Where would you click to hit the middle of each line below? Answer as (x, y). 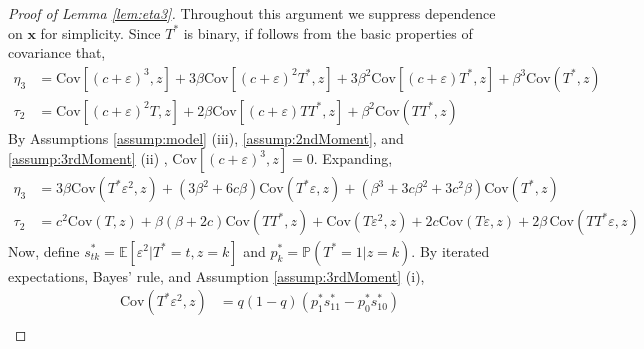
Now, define (44, 250)
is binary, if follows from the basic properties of (328, 32)
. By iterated (450, 250)
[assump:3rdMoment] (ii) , (88, 158)
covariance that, (57, 52)
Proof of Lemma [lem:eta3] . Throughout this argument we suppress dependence (252, 13)
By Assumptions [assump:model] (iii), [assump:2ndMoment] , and (206, 137)
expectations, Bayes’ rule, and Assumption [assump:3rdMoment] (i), (216, 275)
